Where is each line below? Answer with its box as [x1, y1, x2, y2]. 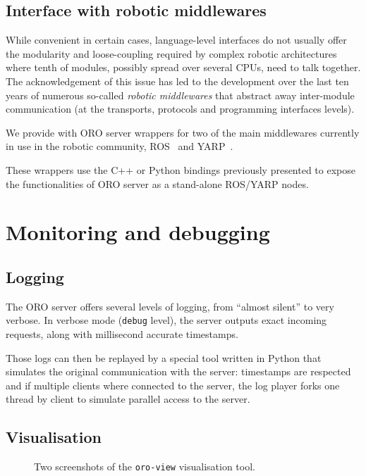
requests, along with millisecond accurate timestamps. [6, 326, 238, 341]
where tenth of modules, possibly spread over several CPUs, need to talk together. [6, 60, 361, 75]
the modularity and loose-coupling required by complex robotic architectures [6, 46, 337, 61]
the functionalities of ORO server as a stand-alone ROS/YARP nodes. [6, 176, 309, 191]
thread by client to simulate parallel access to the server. [6, 392, 250, 406]
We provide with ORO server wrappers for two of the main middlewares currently [6, 125, 360, 139]
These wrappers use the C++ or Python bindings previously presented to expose [6, 162, 355, 177]
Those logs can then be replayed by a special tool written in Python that [6, 350, 322, 365]
